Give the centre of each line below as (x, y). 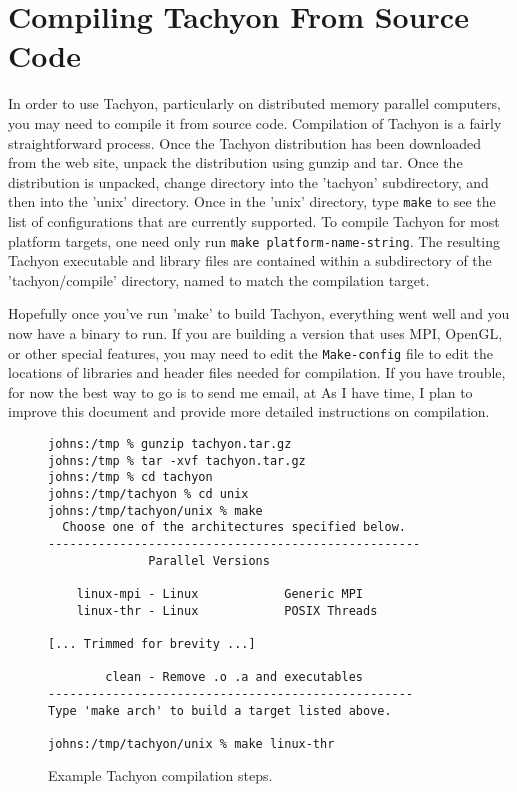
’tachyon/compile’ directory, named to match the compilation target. (219, 279)
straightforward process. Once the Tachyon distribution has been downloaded (245, 142)
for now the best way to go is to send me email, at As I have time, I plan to (240, 391)
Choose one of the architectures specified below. (234, 527)
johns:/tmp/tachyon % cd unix (148, 493)
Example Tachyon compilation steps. (160, 775)
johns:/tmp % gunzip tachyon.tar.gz (170, 444)
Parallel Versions (209, 560)
